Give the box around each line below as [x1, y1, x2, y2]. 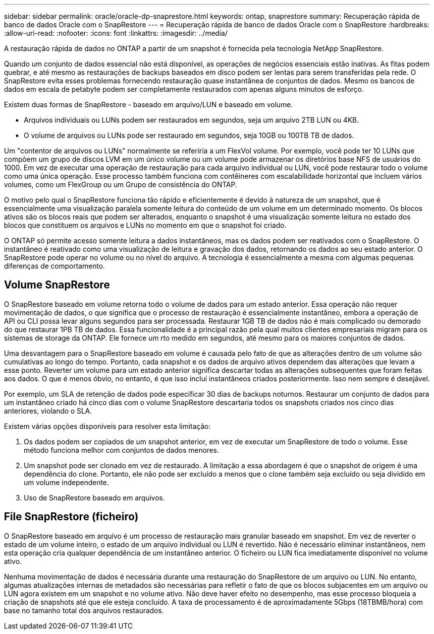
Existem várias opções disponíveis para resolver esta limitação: [4, 422, 211, 430]
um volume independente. [24, 478, 109, 487]
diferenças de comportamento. [4, 262, 105, 270]
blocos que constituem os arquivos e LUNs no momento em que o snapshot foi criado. [4, 221, 286, 229]
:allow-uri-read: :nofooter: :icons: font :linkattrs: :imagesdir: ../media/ [4, 29, 228, 37]
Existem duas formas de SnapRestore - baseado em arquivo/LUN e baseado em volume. [4, 100, 293, 109]
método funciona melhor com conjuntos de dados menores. [24, 445, 219, 454]
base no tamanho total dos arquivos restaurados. [4, 606, 164, 615]
